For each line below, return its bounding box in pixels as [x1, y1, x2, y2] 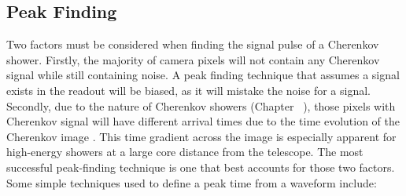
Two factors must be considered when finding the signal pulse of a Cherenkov [6, 36, 379, 53]
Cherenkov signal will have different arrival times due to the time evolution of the [6, 113, 400, 129]
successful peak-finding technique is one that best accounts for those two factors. [6, 158, 395, 175]
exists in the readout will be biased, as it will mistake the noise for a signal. [6, 82, 371, 98]
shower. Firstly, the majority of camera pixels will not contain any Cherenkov [6, 51, 380, 67]
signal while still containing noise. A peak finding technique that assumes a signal [6, 67, 400, 83]
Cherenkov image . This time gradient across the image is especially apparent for [6, 128, 397, 144]
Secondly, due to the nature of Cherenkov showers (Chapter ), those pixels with [6, 97, 396, 114]
